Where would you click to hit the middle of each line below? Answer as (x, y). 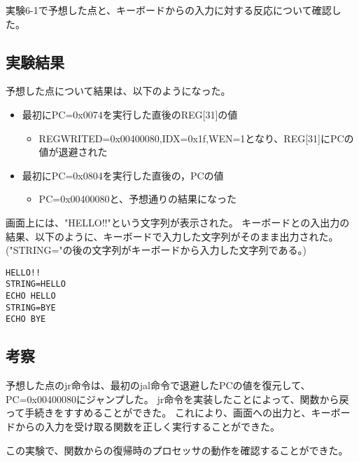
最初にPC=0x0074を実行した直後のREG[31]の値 (130, 114)
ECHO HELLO (31, 296)
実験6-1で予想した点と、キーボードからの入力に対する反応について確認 (169, 10)
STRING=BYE (31, 307)
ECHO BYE (26, 319)
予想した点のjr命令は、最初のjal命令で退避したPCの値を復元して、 (158, 385)
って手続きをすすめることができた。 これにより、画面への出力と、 (159, 413)
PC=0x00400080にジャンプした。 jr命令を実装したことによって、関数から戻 (177, 399)
